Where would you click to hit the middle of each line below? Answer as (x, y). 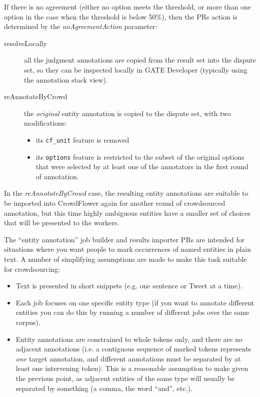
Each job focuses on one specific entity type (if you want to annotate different (135, 302)
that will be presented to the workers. (62, 223)
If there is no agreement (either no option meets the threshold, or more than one (127, 7)
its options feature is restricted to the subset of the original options (140, 156)
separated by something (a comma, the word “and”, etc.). (104, 388)
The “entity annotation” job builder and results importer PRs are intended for (124, 239)
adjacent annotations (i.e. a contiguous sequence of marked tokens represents (133, 349)
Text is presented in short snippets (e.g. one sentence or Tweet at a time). (129, 286)
